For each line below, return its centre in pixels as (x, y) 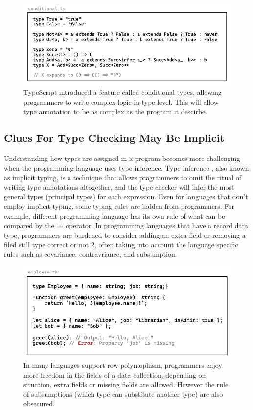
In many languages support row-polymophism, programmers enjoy (123, 365)
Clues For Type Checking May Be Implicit (114, 138)
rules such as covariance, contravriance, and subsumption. (91, 254)
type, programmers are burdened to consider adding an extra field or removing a (125, 235)
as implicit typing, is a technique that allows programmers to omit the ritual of (123, 177)
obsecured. (39, 403)
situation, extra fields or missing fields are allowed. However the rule (126, 384)
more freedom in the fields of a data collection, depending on (115, 375)
